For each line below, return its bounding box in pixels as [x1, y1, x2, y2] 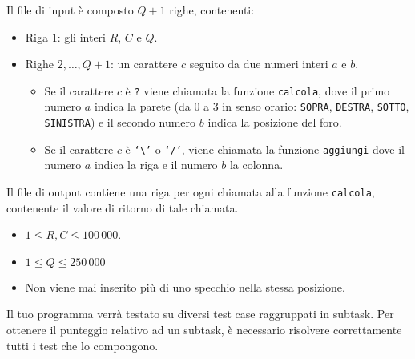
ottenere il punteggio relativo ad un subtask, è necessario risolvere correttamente [6, 321, 402, 338]
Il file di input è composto [6, 2, 134, 18]
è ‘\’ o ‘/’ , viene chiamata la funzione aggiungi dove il [125, 140, 405, 157]
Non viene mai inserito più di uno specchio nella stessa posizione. [25, 278, 345, 295]
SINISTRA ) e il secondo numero [44, 114, 196, 131]
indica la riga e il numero [94, 156, 218, 173]
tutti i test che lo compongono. [6, 337, 159, 353]
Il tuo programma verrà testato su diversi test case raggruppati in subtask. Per [6, 305, 394, 322]
